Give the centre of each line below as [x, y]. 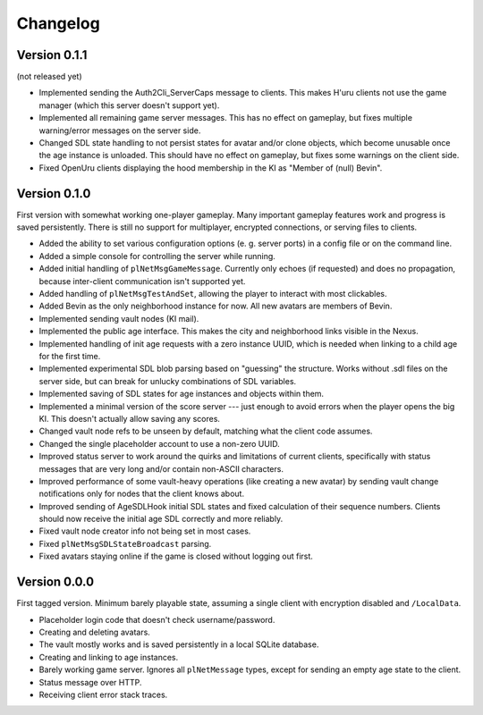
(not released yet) [49, 77]
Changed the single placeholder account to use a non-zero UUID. [160, 443]
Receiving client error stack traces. [103, 694]
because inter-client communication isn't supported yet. [142, 281]
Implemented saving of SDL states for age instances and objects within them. [182, 394]
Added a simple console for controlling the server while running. [157, 256]
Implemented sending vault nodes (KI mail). [119, 318]
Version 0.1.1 [52, 55]
